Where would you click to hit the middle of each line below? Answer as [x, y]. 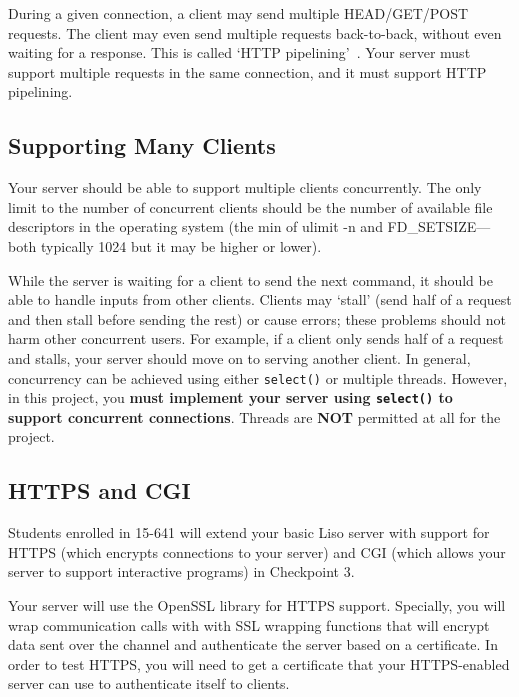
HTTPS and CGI [99, 490]
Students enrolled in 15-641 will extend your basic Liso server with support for [249, 532]
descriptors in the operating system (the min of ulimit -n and [195, 226]
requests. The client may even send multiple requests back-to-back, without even [255, 32]
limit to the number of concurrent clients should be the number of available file [250, 206]
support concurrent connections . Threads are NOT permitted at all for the [254, 416]
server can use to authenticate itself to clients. [149, 683]
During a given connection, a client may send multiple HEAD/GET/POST [238, 13]
